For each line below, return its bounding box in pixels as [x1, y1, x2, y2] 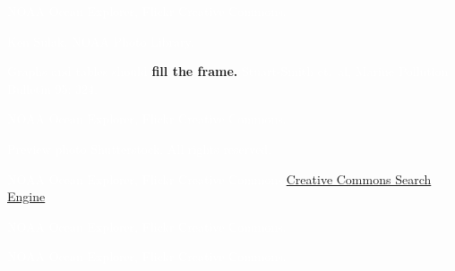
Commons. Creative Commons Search [228, 169, 432, 188]
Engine [7, 187, 46, 206]
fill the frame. [151, 62, 238, 80]
